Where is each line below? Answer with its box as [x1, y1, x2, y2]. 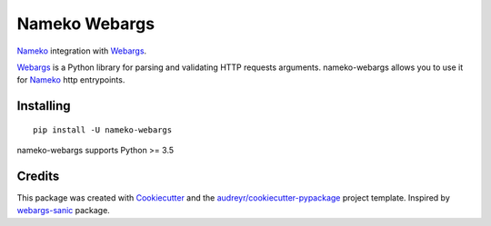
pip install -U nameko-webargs [33, 124, 173, 135]
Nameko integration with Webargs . [16, 45, 147, 56]
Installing [16, 98, 72, 113]
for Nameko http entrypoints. [16, 74, 125, 85]
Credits [16, 168, 60, 183]
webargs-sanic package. [16, 205, 111, 216]
